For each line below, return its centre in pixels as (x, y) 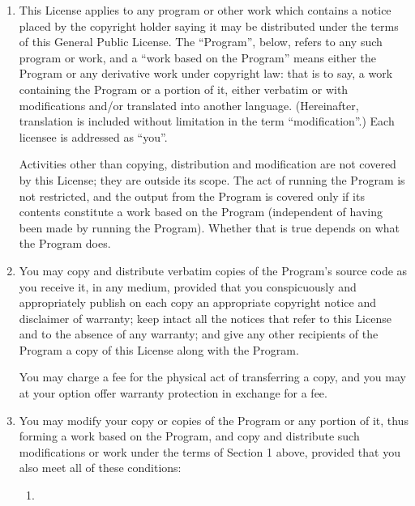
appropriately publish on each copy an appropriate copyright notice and (197, 302)
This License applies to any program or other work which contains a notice (205, 10)
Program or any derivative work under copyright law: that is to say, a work (206, 73)
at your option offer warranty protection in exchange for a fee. (173, 393)
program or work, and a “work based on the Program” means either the (197, 57)
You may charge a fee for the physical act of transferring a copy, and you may (212, 377)
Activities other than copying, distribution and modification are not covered (207, 164)
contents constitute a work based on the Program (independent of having (201, 212)
